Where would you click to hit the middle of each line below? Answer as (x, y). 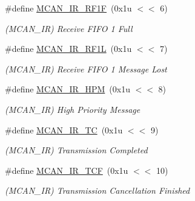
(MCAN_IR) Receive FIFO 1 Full (69, 28)
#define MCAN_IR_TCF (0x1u (67, 170)
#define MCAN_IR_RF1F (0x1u (68, 8)
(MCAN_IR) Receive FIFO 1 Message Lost (86, 69)
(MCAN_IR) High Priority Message (73, 109)
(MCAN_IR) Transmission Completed (76, 150)
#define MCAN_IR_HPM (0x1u (68, 89)
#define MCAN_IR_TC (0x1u (64, 129)
